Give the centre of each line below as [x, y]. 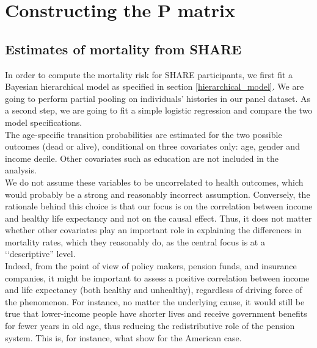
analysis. [21, 170]
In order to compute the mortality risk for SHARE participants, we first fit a [149, 74]
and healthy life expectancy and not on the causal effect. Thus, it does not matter [158, 218]
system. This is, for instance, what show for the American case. [123, 337]
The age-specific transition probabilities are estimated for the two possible [144, 134]
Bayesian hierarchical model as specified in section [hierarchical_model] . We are [155, 86]
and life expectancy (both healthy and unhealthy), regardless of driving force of [154, 290]
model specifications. [44, 122]
